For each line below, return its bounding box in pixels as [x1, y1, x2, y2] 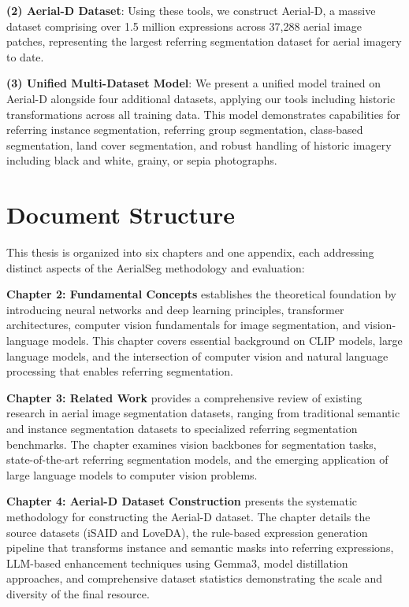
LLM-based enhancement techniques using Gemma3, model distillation [6, 554, 348, 571]
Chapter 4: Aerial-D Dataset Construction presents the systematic [6, 493, 358, 509]
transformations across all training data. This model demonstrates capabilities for [6, 105, 400, 122]
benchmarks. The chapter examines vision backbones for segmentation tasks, [6, 435, 377, 452]
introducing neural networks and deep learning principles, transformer [6, 301, 344, 317]
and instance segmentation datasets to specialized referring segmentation [6, 420, 358, 436]
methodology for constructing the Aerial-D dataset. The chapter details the [6, 508, 370, 524]
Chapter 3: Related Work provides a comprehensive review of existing [6, 389, 363, 405]
